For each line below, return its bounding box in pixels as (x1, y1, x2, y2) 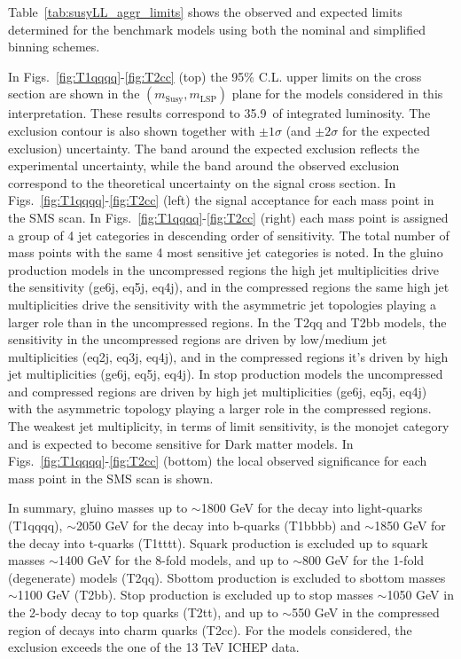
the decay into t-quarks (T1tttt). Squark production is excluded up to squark (8, 533, 428, 552)
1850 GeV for (374, 516, 446, 535)
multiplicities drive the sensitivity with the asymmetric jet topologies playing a (8, 294, 437, 313)
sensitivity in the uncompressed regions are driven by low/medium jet (8, 330, 387, 349)
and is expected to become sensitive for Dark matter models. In (8, 434, 354, 452)
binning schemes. (8, 37, 100, 56)
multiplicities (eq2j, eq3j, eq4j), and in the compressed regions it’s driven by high (8, 347, 449, 365)
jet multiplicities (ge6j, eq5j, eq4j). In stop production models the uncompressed (8, 365, 443, 383)
